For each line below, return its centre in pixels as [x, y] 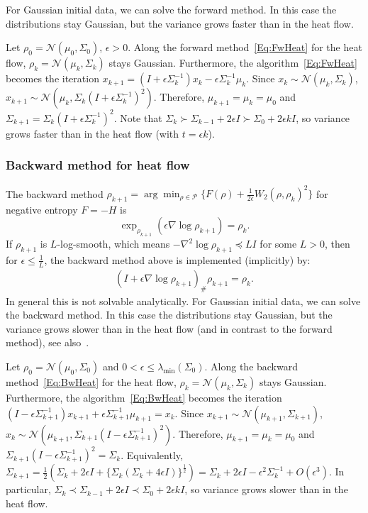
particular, [28, 489]
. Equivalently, [152, 454]
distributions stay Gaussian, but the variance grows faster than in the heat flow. [180, 23]
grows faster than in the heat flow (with [93, 133]
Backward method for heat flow [98, 165]
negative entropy [42, 209]
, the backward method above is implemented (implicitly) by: [177, 259]
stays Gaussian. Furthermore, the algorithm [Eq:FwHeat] [233, 63]
